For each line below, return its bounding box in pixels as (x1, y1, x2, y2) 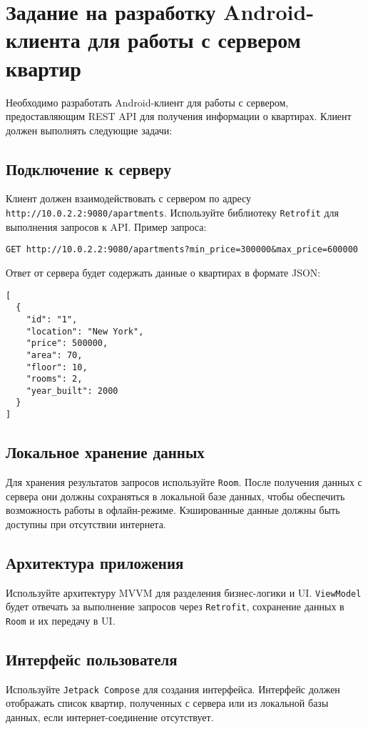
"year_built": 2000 (26, 385, 118, 396)
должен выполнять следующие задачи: (6, 122, 173, 137)
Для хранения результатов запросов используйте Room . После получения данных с (6, 475, 362, 489)
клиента (6, 25, 81, 54)
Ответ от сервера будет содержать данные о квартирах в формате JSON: (6, 264, 321, 279)
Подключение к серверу (6, 157, 171, 179)
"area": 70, (26, 349, 83, 360)
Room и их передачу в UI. (6, 613, 116, 628)
